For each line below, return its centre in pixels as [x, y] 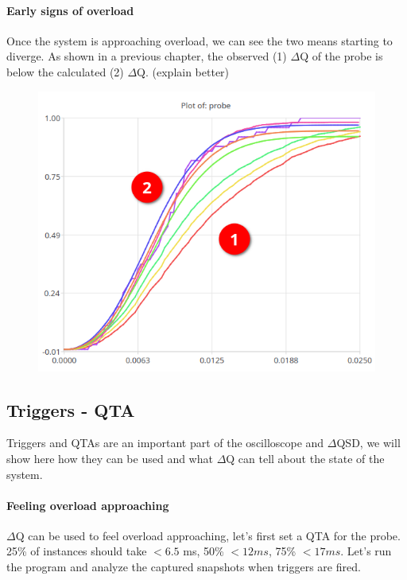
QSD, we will [368, 443]
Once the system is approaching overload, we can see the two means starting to [200, 40]
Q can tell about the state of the [305, 458]
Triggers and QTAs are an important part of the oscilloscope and [165, 443]
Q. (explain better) [183, 71]
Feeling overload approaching [88, 505]
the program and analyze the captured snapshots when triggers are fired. [184, 567]
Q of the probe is [341, 56]
